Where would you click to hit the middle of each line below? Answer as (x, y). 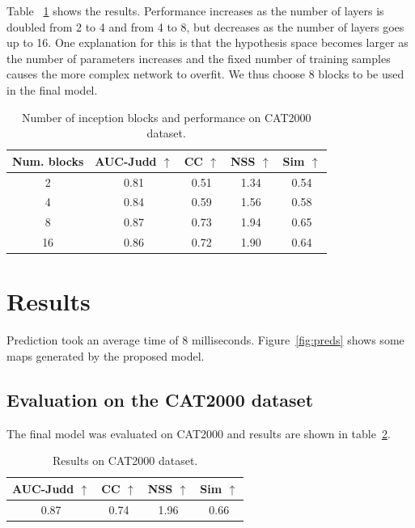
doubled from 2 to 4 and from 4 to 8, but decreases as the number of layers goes (205, 26)
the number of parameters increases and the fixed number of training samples (199, 58)
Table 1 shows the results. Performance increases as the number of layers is (195, 11)
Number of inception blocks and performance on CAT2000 (166, 117)
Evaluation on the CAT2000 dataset (160, 399)
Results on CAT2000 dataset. (125, 460)
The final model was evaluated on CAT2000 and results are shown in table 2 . (199, 433)
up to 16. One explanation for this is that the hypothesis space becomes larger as (207, 42)
